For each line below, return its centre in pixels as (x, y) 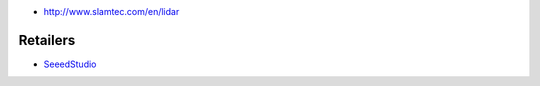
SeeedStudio (70, 64)
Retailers (47, 40)
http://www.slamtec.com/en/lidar (111, 11)
